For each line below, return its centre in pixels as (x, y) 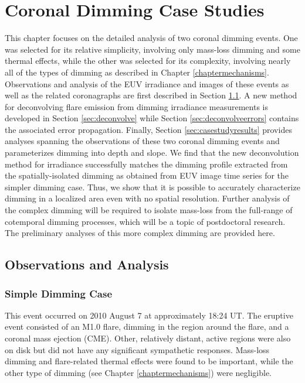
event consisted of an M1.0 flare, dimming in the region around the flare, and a (147, 326)
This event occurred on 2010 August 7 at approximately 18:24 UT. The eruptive (149, 315)
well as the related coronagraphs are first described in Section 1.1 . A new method (151, 95)
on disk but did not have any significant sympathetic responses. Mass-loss (137, 349)
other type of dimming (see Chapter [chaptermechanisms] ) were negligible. (138, 372)
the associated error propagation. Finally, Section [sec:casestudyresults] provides (148, 129)
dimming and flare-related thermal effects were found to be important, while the (149, 361)
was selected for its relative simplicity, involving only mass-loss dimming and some (152, 49)
